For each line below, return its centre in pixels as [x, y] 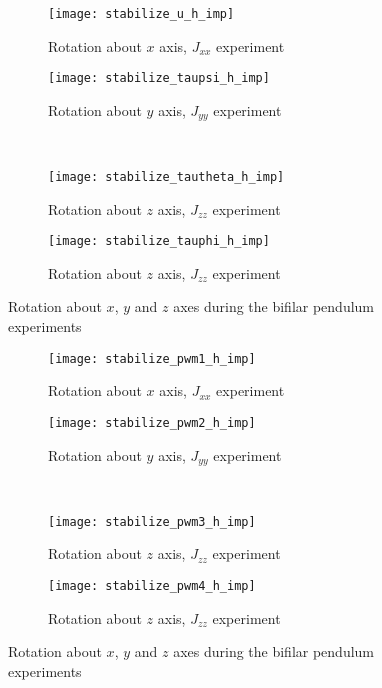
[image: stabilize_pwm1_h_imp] [152, 358]
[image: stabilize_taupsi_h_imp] [159, 78]
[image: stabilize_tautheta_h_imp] [166, 176]
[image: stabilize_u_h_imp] [141, 14]
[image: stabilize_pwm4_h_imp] [152, 585]
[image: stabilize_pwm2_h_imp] [152, 422]
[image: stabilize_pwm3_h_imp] [152, 521]
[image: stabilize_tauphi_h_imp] [159, 241]
